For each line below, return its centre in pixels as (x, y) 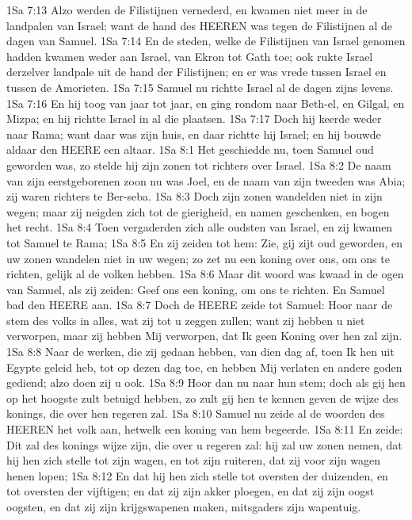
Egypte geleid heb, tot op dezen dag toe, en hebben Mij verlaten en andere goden (204, 367)
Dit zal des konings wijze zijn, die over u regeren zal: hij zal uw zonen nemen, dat (204, 444)
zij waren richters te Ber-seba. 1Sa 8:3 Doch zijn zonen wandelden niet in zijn (195, 196)
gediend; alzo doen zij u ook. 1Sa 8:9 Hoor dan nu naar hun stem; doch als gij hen (206, 382)
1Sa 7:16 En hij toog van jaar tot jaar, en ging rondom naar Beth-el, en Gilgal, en (206, 103)
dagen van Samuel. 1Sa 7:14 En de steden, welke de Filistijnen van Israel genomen (206, 41)
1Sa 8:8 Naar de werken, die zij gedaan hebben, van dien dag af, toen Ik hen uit (200, 352)
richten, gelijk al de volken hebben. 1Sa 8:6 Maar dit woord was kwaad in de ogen (205, 274)
